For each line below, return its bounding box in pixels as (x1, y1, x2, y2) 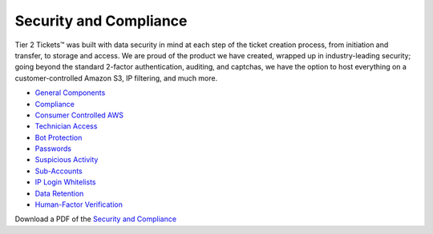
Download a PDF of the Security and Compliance (14, 214, 176, 224)
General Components (34, 88, 106, 97)
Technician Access (34, 121, 98, 131)
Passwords (34, 144, 72, 153)
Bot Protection (34, 133, 83, 142)
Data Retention (34, 188, 84, 198)
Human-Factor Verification (34, 200, 123, 209)
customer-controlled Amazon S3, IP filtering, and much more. (14, 73, 218, 83)
